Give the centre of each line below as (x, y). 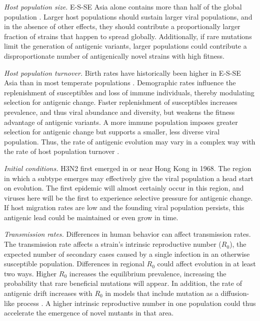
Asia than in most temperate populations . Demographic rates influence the (120, 83)
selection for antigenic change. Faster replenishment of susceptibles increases (121, 102)
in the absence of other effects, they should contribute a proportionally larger (122, 26)
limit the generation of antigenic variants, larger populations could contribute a (125, 46)
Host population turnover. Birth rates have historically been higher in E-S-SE (122, 72)
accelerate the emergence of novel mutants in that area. (89, 313)
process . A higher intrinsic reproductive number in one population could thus (136, 303)
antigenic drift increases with (48, 293)
